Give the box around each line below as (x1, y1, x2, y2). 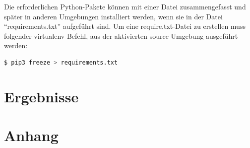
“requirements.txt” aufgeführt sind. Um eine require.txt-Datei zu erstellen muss (4, 21, 246, 31)
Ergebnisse (4, 86, 79, 106)
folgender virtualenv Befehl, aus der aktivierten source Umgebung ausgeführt (4, 30, 238, 41)
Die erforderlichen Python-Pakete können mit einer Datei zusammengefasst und (4, 1, 246, 11)
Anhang (4, 125, 59, 146)
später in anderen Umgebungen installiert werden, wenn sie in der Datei (4, 11, 223, 21)
